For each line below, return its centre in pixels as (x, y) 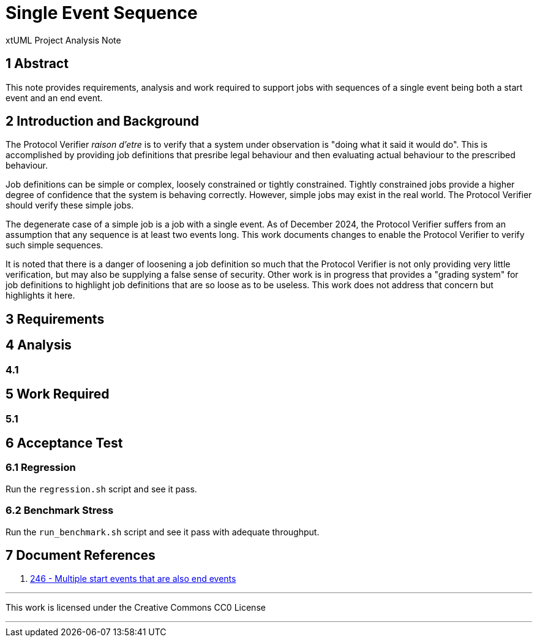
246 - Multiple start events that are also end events (133, 579)
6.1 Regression (41, 468)
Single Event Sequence (102, 13)
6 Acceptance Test (64, 443)
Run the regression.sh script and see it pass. (101, 489)
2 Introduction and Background (102, 121)
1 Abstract (37, 64)
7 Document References (81, 555)
